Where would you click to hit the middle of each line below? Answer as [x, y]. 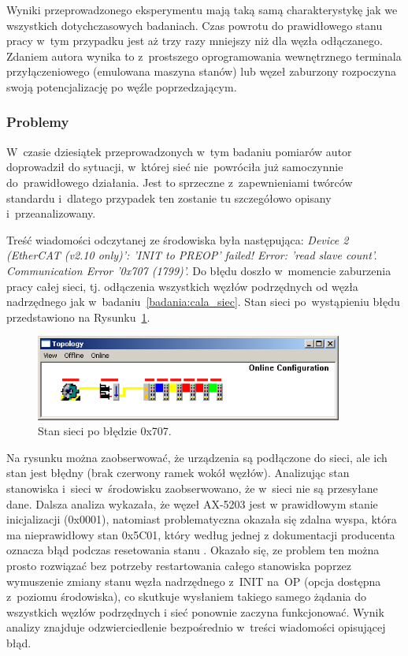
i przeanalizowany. [51, 213]
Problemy [38, 122]
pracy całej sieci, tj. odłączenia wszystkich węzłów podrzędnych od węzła [182, 286]
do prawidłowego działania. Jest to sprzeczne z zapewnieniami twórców [180, 182]
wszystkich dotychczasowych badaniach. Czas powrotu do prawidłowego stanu [195, 25]
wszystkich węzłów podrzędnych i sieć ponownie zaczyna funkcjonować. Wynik [195, 611]
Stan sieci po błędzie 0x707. [105, 431]
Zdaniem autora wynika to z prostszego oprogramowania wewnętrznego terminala [204, 56]
